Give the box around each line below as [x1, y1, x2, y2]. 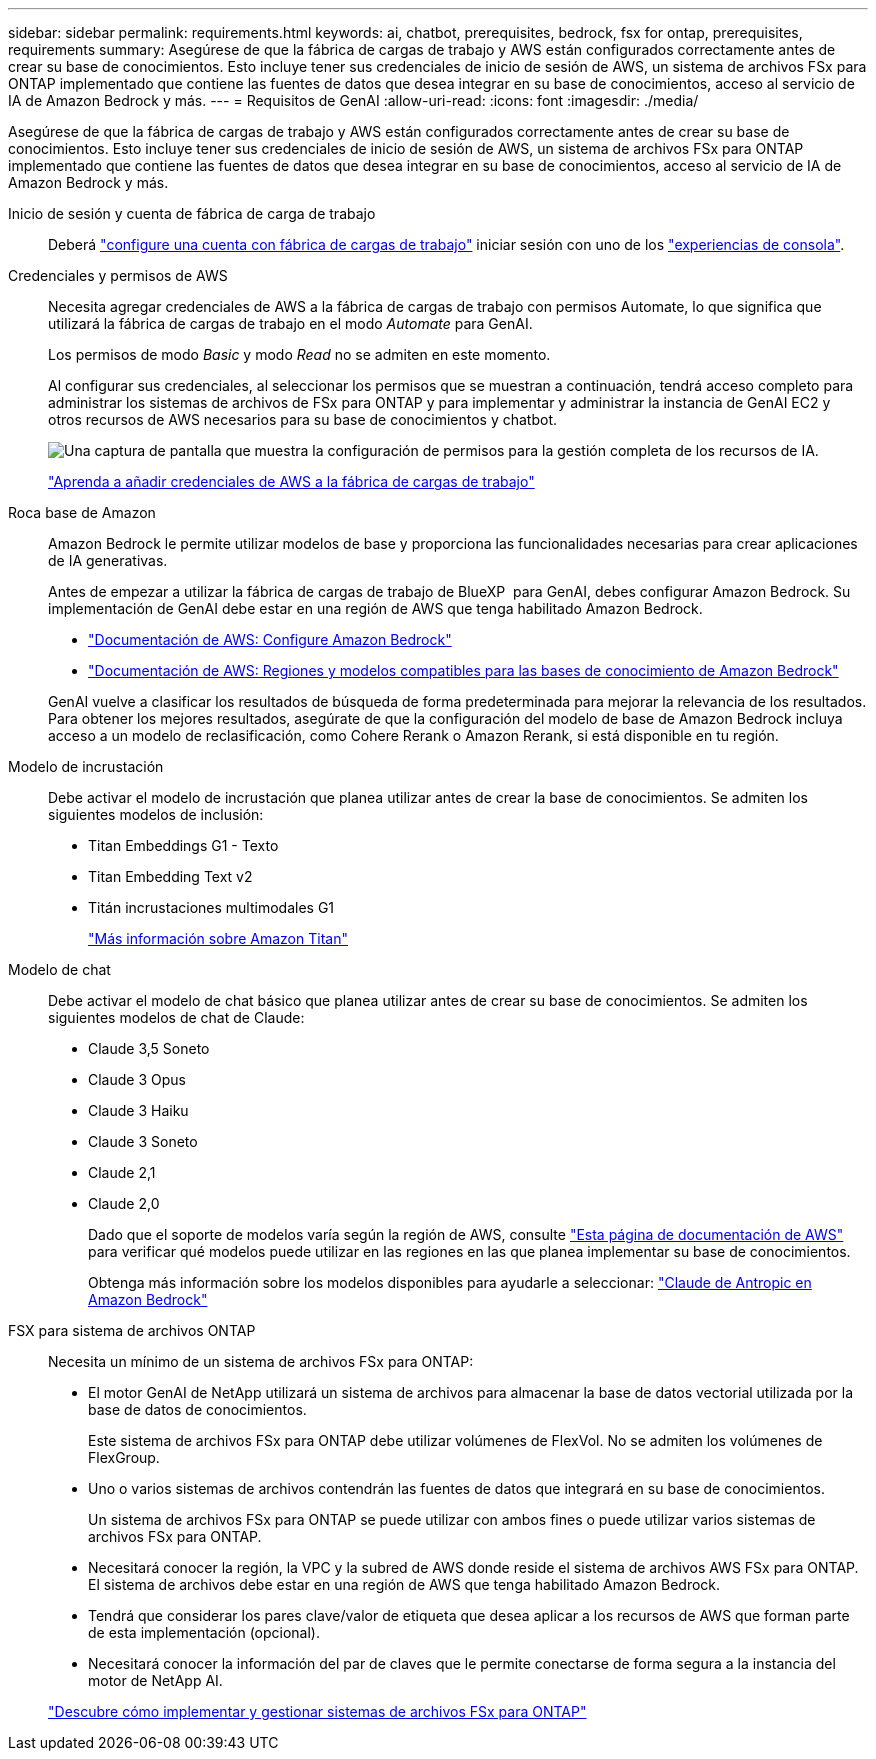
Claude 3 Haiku [88, 1102, 189, 1119]
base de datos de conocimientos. [88, 1401, 307, 1418]
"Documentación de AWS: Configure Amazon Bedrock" [88, 631, 452, 648]
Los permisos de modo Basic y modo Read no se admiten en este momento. [48, 346, 551, 363]
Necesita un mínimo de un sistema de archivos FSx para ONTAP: [48, 1353, 474, 1370]
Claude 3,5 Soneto [88, 1040, 210, 1057]
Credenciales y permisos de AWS [8, 267, 228, 284]
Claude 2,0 [88, 1195, 160, 1212]
